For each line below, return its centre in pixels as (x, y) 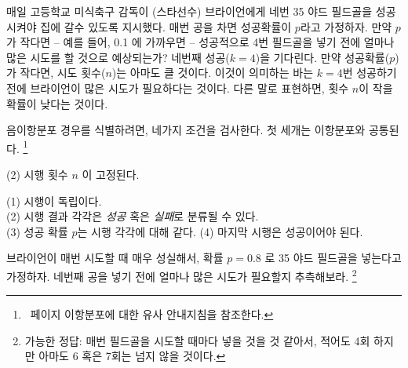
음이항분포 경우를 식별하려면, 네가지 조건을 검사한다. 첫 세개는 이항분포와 (186, 130)
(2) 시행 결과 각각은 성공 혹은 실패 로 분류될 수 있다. (133, 216)
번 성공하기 (370, 73)
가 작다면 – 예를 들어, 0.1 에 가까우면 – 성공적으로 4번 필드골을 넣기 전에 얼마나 (200, 42)
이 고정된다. (111, 174)
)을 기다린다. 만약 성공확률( (322, 57)
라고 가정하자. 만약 (346, 26)
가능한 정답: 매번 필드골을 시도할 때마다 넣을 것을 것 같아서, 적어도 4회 (197, 340)
